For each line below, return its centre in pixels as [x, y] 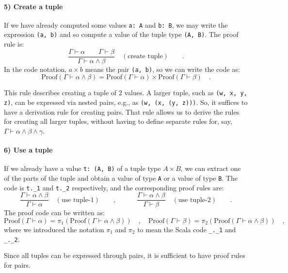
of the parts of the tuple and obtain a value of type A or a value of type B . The [121, 178]
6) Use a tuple [28, 150]
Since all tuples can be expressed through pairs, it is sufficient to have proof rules [125, 255]
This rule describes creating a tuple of [60, 93]
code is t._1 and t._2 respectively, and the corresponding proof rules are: [114, 187]
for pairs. [17, 264]
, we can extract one [211, 168]
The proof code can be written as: [54, 213]
